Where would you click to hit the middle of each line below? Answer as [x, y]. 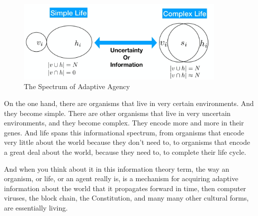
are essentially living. [36, 208]
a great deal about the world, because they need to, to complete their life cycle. [125, 152]
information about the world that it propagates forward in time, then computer [125, 188]
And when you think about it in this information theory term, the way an [117, 168]
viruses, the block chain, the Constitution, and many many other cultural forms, [127, 198]
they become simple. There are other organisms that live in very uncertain [117, 113]
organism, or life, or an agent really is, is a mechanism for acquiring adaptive [121, 178]
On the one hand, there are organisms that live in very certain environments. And [129, 103]
